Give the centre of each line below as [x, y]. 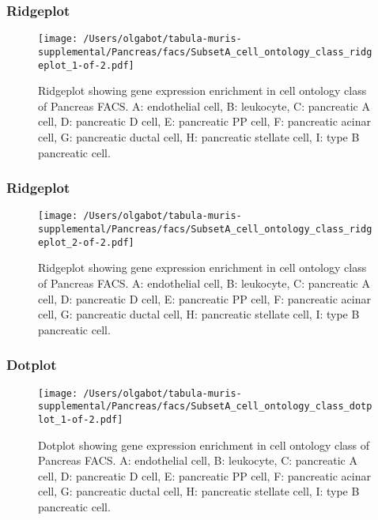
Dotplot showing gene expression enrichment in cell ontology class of [204, 445]
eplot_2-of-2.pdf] [86, 242]
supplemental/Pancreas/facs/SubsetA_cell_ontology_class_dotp [205, 407]
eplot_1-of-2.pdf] [86, 65]
